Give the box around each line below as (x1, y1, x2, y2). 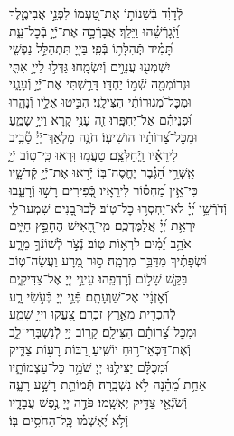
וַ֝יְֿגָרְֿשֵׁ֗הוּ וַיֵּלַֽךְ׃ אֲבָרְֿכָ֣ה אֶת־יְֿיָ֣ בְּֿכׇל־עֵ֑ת (9, 21, 180, 40)
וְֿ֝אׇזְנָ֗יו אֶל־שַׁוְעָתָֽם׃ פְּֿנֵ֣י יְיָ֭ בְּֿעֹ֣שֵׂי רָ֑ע (9, 286, 168, 305)
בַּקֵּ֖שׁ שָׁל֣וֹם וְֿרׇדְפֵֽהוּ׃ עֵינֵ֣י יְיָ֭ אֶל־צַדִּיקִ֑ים (9, 268, 188, 287)
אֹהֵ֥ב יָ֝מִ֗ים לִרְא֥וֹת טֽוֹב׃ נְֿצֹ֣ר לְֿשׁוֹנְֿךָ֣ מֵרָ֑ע (9, 233, 192, 252)
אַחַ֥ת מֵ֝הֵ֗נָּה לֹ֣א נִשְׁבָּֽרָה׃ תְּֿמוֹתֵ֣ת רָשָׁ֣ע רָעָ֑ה (9, 375, 207, 394)
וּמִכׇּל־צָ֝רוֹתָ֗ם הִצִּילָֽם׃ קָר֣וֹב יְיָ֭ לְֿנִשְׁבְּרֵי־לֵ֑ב (9, 321, 197, 340)
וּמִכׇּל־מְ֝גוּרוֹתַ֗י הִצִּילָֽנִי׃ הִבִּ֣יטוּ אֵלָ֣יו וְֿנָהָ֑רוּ (9, 91, 192, 110)
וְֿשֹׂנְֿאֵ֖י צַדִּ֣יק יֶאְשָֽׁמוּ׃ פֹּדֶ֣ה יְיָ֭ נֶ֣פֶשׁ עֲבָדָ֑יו (9, 393, 188, 412)
